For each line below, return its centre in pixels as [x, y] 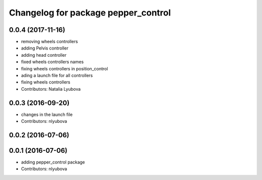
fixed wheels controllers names [52, 62]
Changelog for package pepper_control [90, 13]
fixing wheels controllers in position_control [65, 68]
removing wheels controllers [49, 42]
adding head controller [44, 55]
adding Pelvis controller [45, 48]
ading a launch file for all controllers [57, 76]
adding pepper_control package [53, 162]
